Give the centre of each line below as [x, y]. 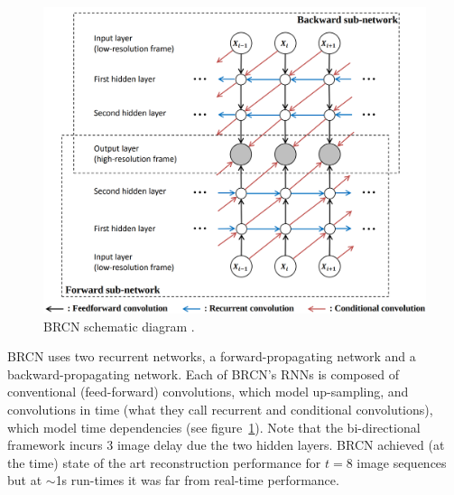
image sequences [402, 462]
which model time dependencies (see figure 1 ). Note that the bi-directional [214, 427]
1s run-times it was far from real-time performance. [197, 480]
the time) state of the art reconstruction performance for [164, 462]
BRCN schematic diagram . [119, 326]
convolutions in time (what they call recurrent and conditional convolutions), [220, 410]
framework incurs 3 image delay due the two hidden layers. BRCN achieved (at [226, 445]
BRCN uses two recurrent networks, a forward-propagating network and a [212, 356]
